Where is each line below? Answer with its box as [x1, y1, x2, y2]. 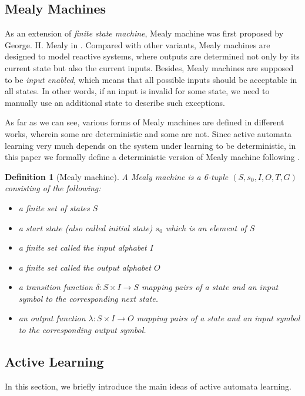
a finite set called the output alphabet [18, 261, 151, 273]
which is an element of [165, 221, 247, 234]
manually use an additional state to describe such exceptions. [5, 96, 225, 108]
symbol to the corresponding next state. [18, 292, 159, 304]
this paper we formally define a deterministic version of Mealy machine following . [5, 151, 300, 163]
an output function [18, 312, 86, 324]
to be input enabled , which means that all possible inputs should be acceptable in [5, 73, 297, 85]
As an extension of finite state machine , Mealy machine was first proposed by [5, 27, 284, 39]
